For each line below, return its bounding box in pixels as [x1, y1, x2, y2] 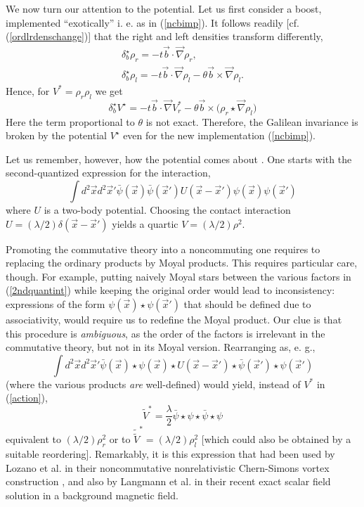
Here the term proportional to [6, 114, 135, 129]
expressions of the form [6, 297, 105, 312]
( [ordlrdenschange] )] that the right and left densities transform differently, [6, 29, 323, 44]
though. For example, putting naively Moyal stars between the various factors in [6, 269, 351, 283]
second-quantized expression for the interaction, [6, 165, 211, 180]
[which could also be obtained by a [201, 432, 351, 447]
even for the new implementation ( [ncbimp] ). [123, 128, 316, 143]
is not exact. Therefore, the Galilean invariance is [145, 114, 358, 129]
